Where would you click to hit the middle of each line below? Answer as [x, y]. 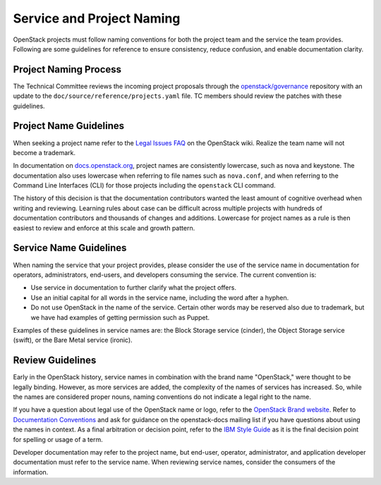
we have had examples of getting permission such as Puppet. [120, 317]
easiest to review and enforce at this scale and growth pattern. [104, 228]
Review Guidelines [55, 361]
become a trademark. [44, 152]
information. [31, 472]
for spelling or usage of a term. [58, 439]
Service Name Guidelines [70, 248]
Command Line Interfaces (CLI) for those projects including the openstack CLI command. [144, 185]
